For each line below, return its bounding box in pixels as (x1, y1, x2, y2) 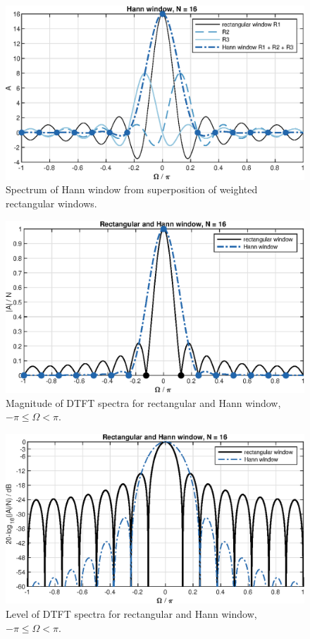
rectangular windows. (6, 195, 97, 210)
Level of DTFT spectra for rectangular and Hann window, (6, 607, 257, 621)
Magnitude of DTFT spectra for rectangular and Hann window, (6, 395, 281, 410)
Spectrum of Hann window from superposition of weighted (6, 182, 258, 197)
